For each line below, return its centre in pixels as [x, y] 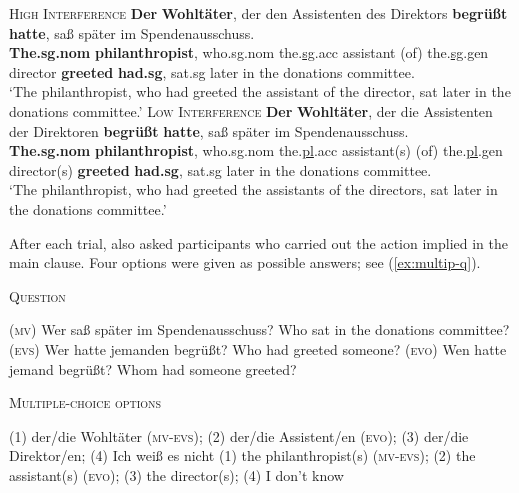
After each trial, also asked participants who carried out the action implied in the [258, 242]
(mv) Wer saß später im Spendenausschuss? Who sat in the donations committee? [259, 329]
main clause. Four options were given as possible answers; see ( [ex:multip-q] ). [245, 262]
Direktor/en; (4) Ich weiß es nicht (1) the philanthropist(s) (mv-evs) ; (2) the [242, 455]
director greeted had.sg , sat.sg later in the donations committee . [212, 71]
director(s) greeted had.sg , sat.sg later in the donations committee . [220, 169]
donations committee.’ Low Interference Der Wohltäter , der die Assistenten [251, 110]
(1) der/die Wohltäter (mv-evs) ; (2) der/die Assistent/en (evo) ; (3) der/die [239, 435]
